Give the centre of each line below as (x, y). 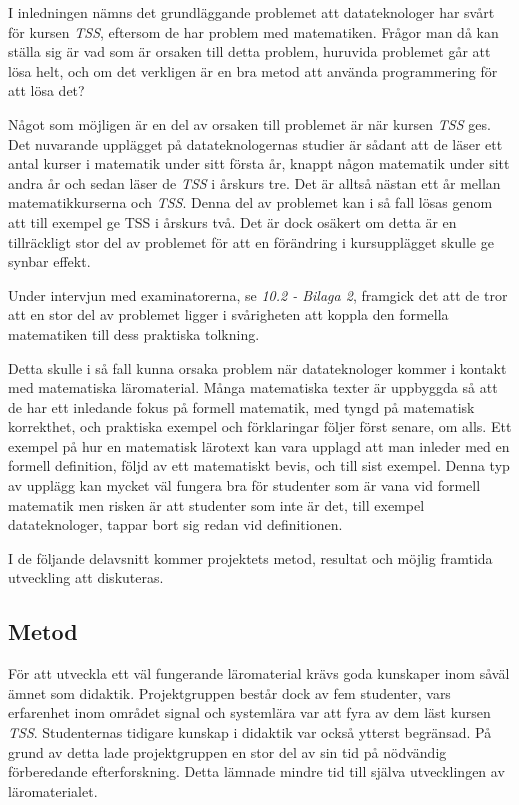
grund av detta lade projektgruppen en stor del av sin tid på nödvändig (227, 751)
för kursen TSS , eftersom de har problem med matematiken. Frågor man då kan (253, 31)
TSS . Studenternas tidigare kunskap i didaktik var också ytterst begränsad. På (250, 732)
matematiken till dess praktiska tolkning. (134, 333)
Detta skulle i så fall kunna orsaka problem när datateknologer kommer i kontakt (257, 367)
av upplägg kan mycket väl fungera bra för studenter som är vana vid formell (244, 485)
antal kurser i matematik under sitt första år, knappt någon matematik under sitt (259, 163)
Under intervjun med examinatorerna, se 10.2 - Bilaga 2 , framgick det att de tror (258, 294)
